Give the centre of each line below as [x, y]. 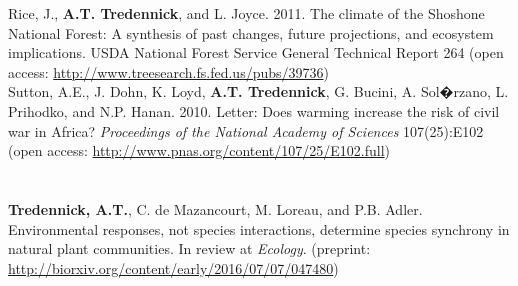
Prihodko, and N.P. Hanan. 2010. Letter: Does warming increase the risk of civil [254, 110]
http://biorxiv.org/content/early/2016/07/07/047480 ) [173, 267]
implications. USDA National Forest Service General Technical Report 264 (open [256, 52]
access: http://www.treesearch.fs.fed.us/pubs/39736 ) [168, 71]
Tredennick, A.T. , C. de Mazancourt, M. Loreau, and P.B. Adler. [215, 208]
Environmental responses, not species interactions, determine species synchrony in [259, 228]
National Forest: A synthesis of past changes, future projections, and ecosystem [251, 32]
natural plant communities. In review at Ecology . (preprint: [189, 248]
